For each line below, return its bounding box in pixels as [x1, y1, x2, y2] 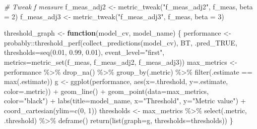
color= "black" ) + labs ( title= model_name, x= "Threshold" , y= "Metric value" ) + [4, 95, 246, 106]
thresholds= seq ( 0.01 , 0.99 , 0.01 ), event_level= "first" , [4, 47, 165, 57]
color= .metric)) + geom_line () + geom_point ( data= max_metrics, [4, 86, 209, 96]
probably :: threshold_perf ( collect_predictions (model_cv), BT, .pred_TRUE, [4, 37, 238, 47]
